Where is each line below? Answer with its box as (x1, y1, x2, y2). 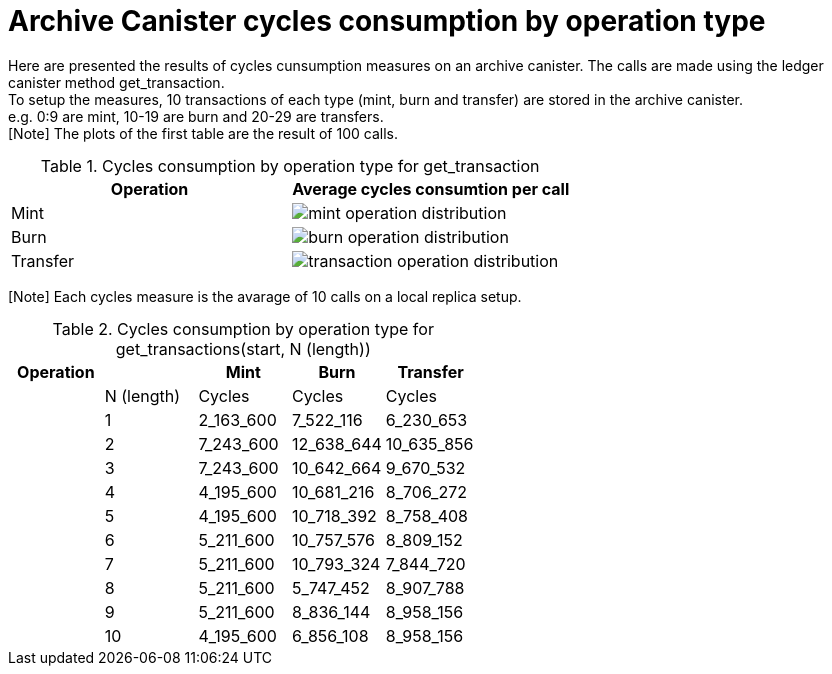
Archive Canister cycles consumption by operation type (8, 4, 766, 38)
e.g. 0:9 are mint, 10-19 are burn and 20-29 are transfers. (8, 107, 384, 125)
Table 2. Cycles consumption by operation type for (52, 318, 434, 339)
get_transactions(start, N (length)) (115, 338, 371, 359)
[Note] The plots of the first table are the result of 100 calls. (8, 124, 398, 142)
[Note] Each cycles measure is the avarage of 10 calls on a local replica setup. (8, 287, 522, 305)
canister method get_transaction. (8, 73, 225, 91)
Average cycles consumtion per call (292, 178, 570, 199)
